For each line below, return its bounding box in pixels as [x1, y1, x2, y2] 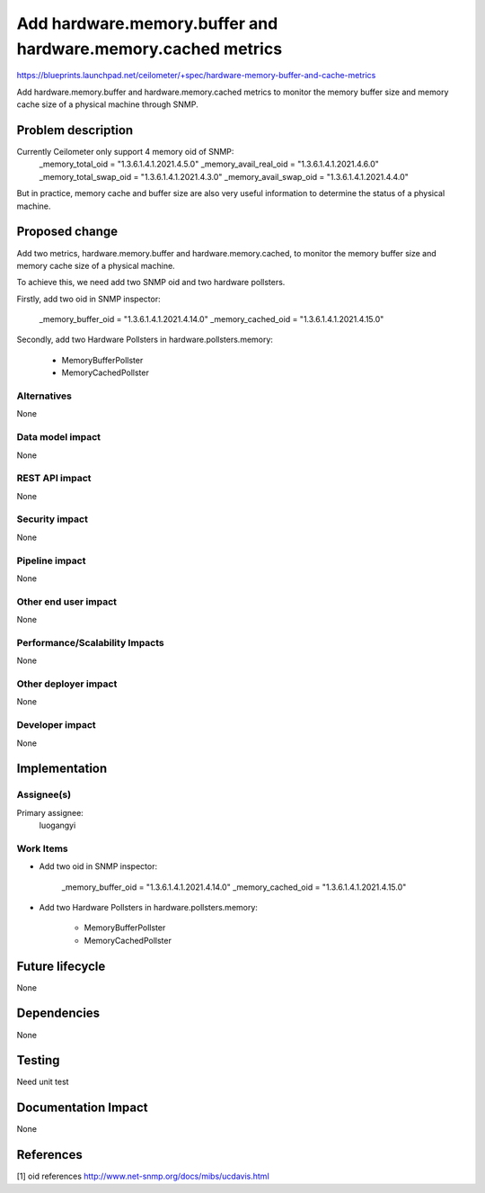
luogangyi [39, 820, 76, 831]
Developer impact [16, 719, 96, 731]
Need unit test [16, 1076, 69, 1088]
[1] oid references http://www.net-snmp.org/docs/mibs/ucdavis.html [16, 1171, 269, 1182]
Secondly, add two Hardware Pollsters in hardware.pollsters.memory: [16, 334, 274, 345]
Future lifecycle [16, 958, 106, 973]
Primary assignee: [16, 807, 84, 818]
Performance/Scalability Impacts [16, 636, 165, 649]
